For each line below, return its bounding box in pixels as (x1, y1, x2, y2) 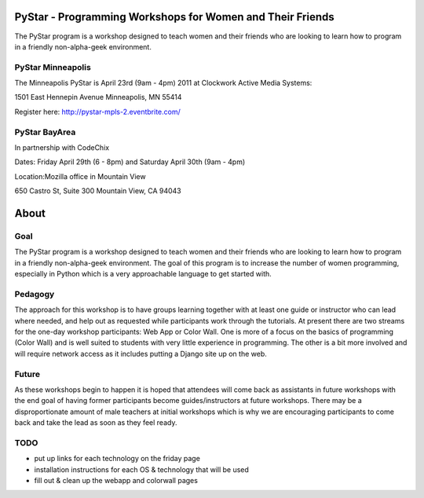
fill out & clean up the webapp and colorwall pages (34, 476, 198, 485)
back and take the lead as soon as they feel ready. (14, 418, 177, 427)
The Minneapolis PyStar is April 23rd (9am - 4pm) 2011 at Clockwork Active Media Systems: (14, 79, 313, 88)
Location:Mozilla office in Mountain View (14, 171, 146, 181)
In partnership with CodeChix (14, 142, 110, 152)
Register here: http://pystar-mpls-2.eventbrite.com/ (14, 107, 181, 116)
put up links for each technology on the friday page (34, 454, 200, 463)
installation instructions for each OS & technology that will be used (34, 464, 249, 474)
